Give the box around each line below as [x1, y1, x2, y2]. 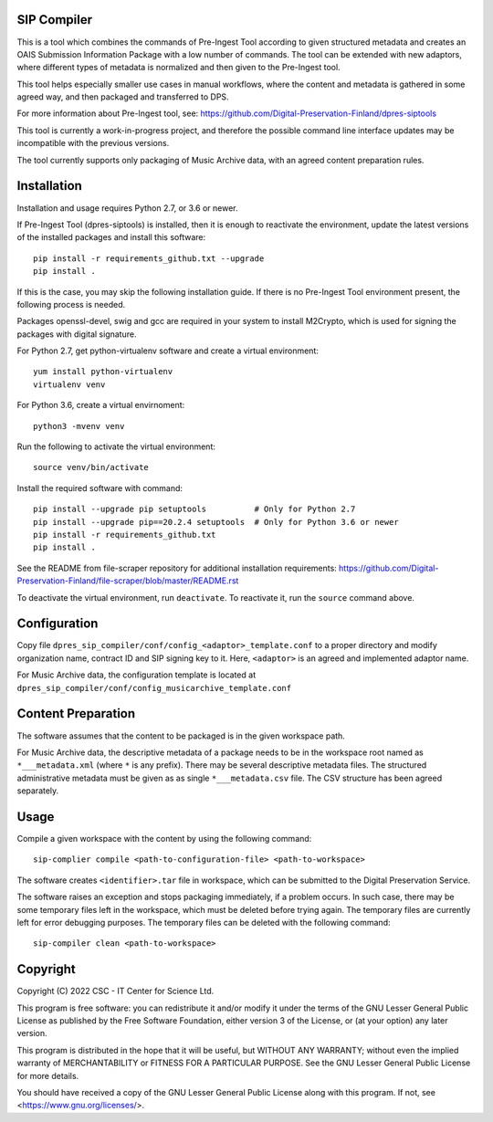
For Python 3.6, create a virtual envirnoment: [16, 400, 185, 411]
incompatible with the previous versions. [16, 138, 170, 149]
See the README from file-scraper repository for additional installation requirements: [16, 562, 337, 573]
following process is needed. [16, 299, 126, 309]
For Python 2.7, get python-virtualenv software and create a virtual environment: [16, 345, 320, 356]
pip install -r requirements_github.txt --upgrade [33, 253, 265, 264]
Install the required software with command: [16, 482, 183, 493]
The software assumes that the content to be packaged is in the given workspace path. [16, 730, 346, 741]
